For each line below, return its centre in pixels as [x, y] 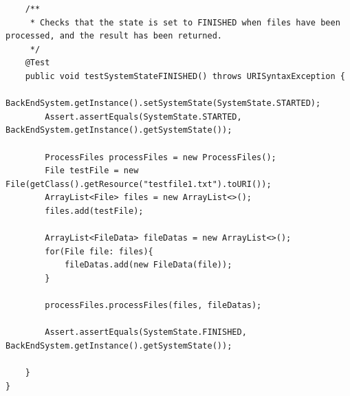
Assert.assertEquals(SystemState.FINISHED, [146, 332]
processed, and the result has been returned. [114, 36]
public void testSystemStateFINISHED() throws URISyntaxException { [185, 76]
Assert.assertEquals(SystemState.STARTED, [143, 117]
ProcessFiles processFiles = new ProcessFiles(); [161, 157]
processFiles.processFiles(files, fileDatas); [153, 306]
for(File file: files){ [99, 251]
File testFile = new [92, 171]
